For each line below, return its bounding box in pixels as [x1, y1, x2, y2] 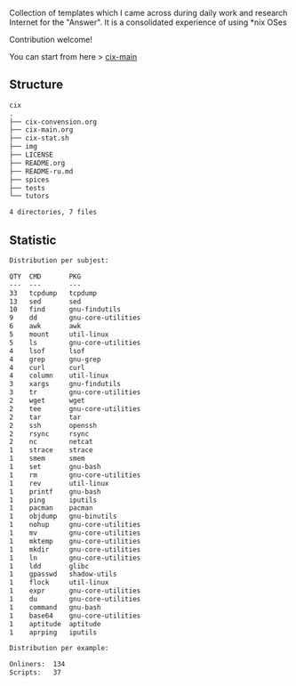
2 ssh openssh [9, 421, 98, 430]
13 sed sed [9, 297, 82, 306]
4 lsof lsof [9, 346, 86, 355]
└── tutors [9, 191, 50, 201]
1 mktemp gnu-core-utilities [9, 537, 141, 545]
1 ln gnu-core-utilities [9, 553, 141, 562]
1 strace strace [9, 446, 93, 455]
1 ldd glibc [9, 561, 90, 570]
